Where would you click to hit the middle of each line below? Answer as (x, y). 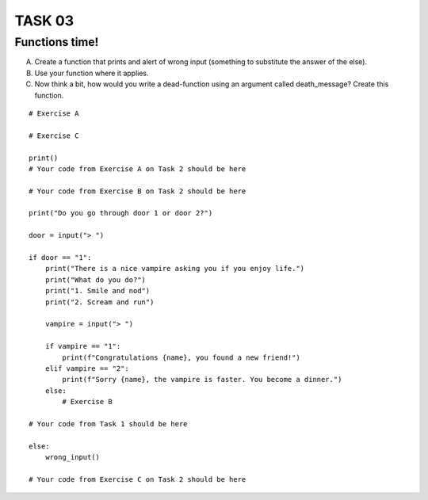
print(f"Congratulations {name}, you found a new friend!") (181, 357)
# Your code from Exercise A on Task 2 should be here (138, 169)
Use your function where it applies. (92, 73)
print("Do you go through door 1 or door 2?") (121, 213)
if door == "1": (60, 258)
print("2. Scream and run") (99, 302)
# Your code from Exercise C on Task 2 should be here (138, 479)
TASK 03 (44, 21)
